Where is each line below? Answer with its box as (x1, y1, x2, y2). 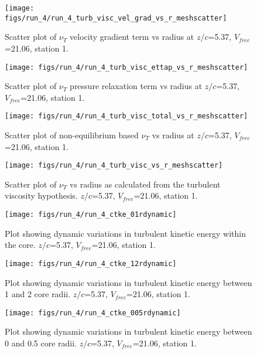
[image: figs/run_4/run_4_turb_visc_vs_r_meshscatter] (5, 161, 223, 170)
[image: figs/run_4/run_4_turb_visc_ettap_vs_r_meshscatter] (5, 63, 248, 72)
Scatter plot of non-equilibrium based (5, 129, 139, 141)
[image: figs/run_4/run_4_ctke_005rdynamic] (5, 308, 181, 317)
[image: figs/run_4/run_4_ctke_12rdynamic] (5, 259, 177, 268)
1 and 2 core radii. (5, 288, 71, 300)
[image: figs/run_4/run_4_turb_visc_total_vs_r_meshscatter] (5, 112, 248, 121)
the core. (5, 239, 36, 251)
